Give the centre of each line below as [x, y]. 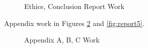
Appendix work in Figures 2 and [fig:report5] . [74, 23]
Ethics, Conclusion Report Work [74, 6]
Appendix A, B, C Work [62, 40]
